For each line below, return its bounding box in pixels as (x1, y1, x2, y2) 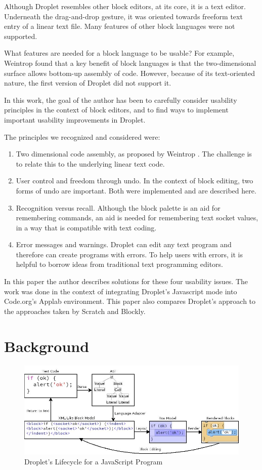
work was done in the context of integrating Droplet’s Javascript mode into (4, 286, 237, 296)
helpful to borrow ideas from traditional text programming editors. (16, 259, 224, 269)
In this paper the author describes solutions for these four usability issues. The (4, 276, 248, 287)
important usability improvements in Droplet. (4, 114, 146, 125)
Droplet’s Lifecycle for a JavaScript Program (24, 456, 163, 466)
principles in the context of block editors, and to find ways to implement (4, 104, 229, 115)
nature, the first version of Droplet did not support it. (4, 77, 171, 88)
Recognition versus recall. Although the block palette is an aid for (16, 202, 221, 213)
